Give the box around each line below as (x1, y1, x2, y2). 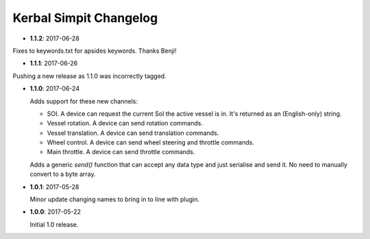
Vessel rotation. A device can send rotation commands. (47, 119, 203, 127)
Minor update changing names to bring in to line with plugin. (29, 195, 200, 203)
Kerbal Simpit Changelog (12, 10, 158, 25)
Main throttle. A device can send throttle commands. (47, 148, 195, 156)
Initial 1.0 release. (29, 220, 79, 229)
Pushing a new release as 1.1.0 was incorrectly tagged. (12, 72, 167, 80)
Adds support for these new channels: (29, 97, 138, 105)
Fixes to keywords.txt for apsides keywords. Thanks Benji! (12, 47, 177, 55)
